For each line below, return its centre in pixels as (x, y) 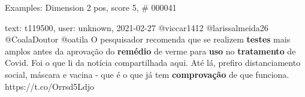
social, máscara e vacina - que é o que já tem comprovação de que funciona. (147, 74)
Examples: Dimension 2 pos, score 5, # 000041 (91, 7)
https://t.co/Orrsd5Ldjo (50, 86)
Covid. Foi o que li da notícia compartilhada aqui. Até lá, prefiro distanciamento (153, 63)
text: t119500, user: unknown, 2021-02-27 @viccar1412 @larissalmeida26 (137, 27)
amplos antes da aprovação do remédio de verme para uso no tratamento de (150, 51)
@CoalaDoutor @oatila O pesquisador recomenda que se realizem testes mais (148, 39)
